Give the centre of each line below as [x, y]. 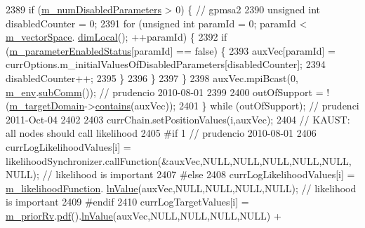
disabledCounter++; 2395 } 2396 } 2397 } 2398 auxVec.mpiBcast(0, [152, 78]
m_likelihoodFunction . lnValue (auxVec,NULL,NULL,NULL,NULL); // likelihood [181, 188]
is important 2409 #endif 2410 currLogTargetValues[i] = [127, 202]
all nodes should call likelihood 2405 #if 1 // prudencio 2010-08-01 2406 [161, 133]
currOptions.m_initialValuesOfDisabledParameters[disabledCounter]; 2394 [166, 64]
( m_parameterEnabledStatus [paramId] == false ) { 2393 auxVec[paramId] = [171, 50]
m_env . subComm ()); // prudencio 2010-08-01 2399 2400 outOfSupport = [165, 92]
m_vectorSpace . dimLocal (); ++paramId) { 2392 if [117, 37]
